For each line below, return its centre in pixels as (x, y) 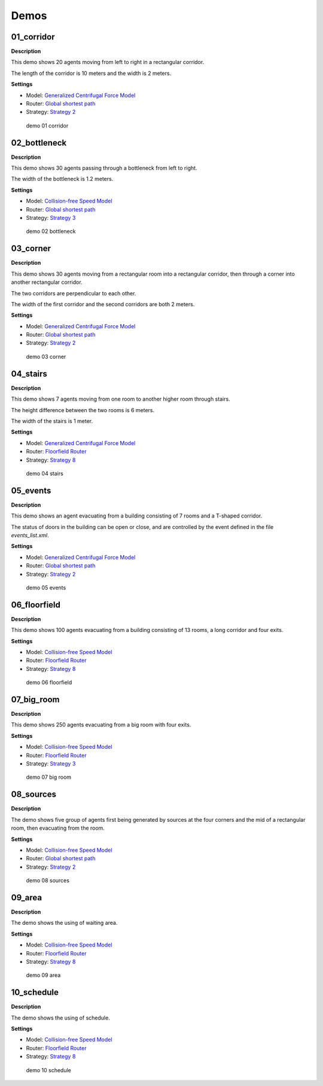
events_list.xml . (30, 535)
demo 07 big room (49, 777)
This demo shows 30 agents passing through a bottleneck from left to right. (104, 168)
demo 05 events (46, 588)
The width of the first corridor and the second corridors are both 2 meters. (103, 304)
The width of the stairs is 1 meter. (52, 421)
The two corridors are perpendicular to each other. (74, 293)
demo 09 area (43, 975)
